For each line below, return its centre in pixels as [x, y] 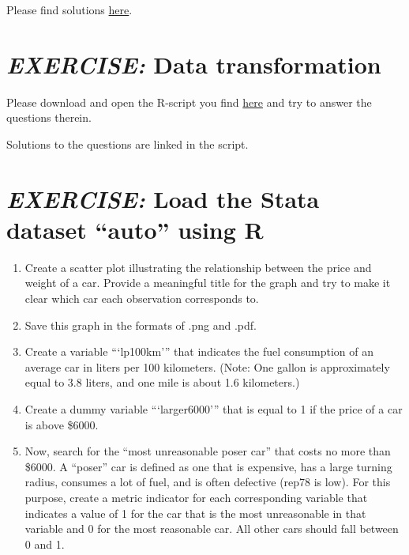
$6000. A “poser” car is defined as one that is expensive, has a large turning [208, 466]
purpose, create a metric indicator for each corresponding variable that [196, 497]
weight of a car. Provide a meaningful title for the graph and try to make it [208, 283]
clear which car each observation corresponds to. [142, 298]
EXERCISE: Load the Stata [163, 198]
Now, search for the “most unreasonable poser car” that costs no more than [208, 451]
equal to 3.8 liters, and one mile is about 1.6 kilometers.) [162, 382]
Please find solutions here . [69, 9]
